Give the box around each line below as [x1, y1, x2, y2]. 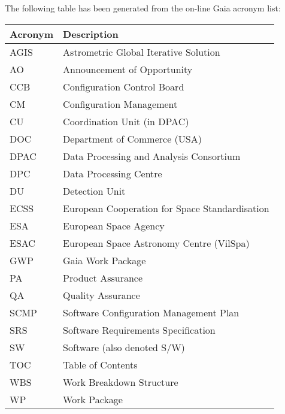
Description [63, 26, 119, 41]
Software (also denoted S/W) [63, 340, 185, 354]
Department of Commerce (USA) [63, 131, 202, 146]
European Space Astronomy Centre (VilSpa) [63, 235, 250, 250]
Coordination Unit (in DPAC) [63, 114, 189, 128]
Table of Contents [63, 357, 138, 371]
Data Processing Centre [63, 166, 162, 180]
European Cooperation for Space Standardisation [63, 201, 269, 215]
